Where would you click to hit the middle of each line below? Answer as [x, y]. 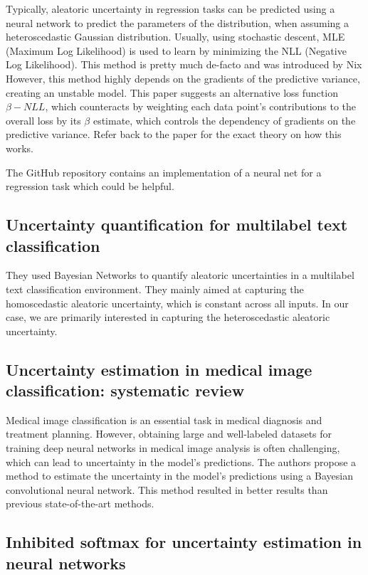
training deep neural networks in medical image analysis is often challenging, [173, 448]
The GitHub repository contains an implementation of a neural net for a [164, 172]
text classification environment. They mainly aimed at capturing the [155, 289]
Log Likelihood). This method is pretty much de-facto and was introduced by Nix [184, 64]
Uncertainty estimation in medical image [159, 369]
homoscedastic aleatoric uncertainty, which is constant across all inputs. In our [177, 303]
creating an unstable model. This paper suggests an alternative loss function [172, 92]
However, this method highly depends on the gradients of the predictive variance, [183, 78]
